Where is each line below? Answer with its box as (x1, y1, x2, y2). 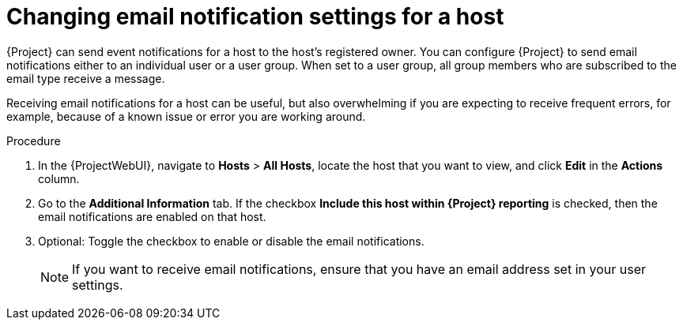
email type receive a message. (6, 71, 165, 85)
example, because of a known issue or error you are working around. (6, 109, 366, 123)
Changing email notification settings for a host (6, 3, 504, 30)
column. (38, 171, 80, 185)
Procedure (6, 133, 61, 148)
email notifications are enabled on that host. (38, 209, 266, 223)
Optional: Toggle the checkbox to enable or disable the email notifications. (38, 234, 425, 248)
